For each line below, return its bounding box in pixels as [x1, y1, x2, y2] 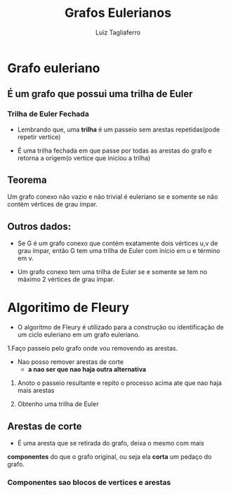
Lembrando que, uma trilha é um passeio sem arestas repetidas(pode [17, 125, 220, 134]
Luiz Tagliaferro [95, 28, 141, 37]
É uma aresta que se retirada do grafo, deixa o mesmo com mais [17, 439, 205, 447]
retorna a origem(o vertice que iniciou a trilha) [17, 153, 151, 162]
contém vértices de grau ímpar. [7, 200, 98, 209]
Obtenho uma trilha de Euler [17, 400, 99, 408]
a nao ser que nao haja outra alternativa [27, 365, 146, 374]
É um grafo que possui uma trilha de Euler [7, 88, 193, 100]
